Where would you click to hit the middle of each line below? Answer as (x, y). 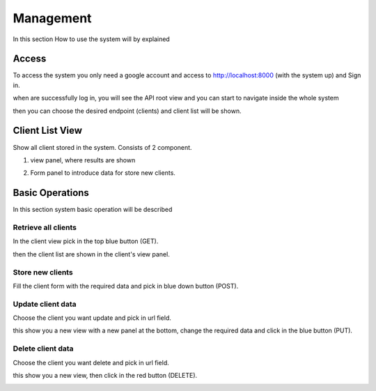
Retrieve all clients (45, 227)
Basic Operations (51, 193)
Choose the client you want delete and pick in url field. (91, 362)
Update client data (45, 304)
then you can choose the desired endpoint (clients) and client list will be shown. (127, 111)
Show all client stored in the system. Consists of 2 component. (102, 147)
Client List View (48, 131)
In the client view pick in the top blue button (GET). (86, 241)
